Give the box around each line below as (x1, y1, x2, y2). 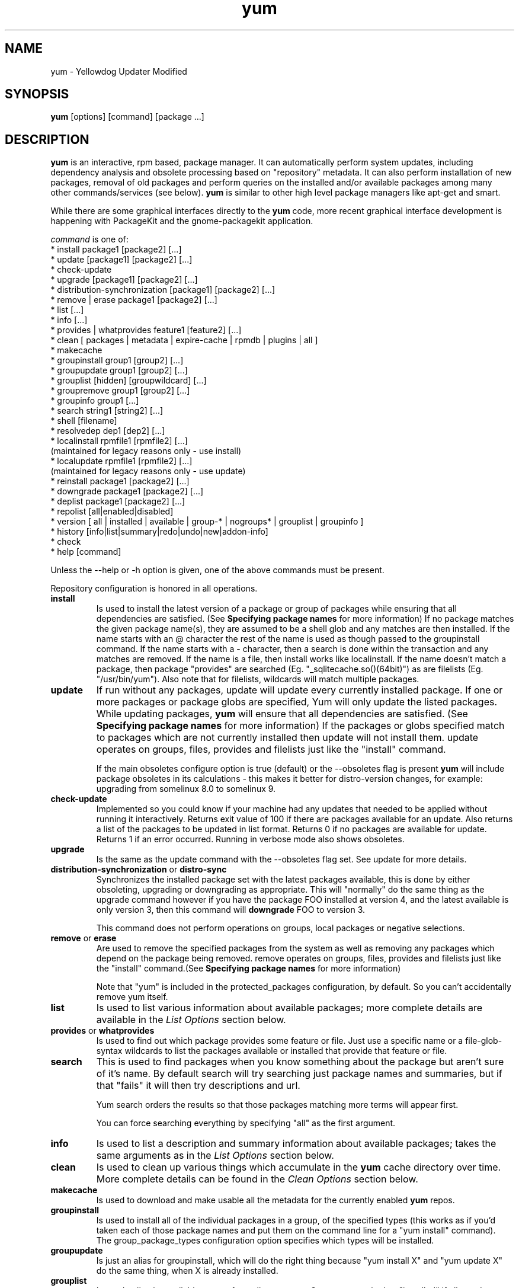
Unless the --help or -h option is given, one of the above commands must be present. (50, 565, 385, 576)
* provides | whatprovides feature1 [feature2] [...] (50, 325, 242, 335)
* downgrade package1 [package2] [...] (50, 486, 204, 497)
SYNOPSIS (5, 87, 69, 102)
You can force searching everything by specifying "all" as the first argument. (96, 1118, 396, 1129)
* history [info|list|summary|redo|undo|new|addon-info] (50, 526, 268, 537)
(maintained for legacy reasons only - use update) (50, 466, 246, 477)
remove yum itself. (96, 992, 168, 1002)
